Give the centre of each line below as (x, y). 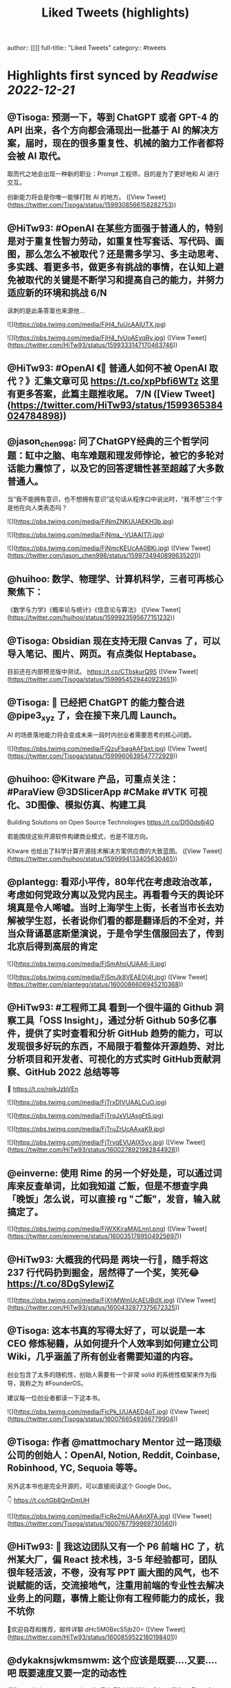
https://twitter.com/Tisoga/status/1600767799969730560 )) (93, 1523)
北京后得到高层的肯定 (52, 947)
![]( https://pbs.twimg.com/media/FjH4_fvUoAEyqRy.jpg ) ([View (96, 338)
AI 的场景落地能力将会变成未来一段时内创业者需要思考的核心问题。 (101, 735)
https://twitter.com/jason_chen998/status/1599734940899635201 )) (105, 556)
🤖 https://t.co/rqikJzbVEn (43, 1089)
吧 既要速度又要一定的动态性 (67, 1673)
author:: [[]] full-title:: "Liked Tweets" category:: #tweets (87, 48)
